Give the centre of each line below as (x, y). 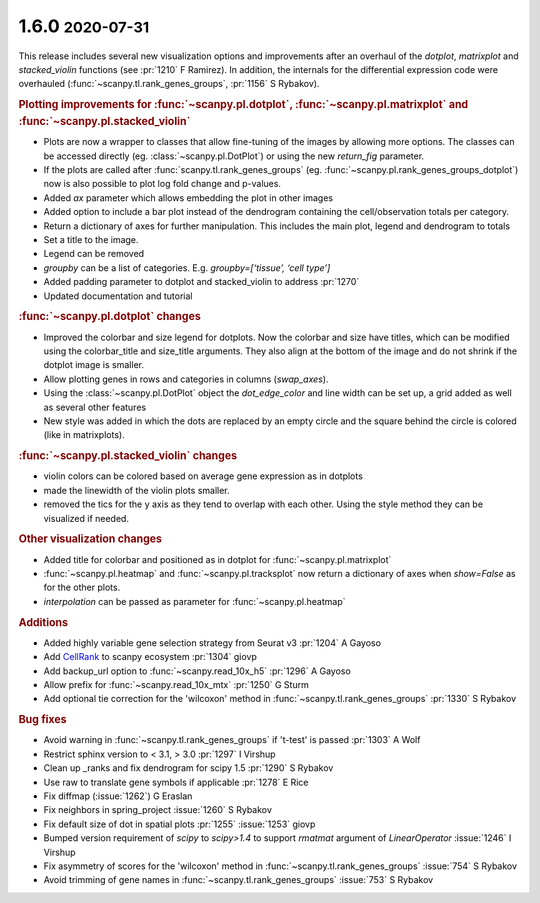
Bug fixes (42, 720)
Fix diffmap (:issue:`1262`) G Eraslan (118, 796)
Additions (43, 622)
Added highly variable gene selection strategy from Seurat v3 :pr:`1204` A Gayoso (212, 642)
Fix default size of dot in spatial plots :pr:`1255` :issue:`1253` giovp (179, 824)
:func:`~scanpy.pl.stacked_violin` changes (128, 456)
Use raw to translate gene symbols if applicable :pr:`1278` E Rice (176, 782)
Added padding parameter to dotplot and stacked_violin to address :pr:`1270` (201, 282)
